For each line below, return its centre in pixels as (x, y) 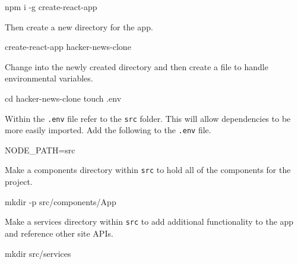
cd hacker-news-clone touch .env (63, 98)
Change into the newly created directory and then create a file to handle (137, 66)
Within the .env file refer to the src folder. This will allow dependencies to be (148, 118)
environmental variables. (49, 78)
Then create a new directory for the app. (79, 26)
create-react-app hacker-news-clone (68, 47)
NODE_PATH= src (40, 150)
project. (19, 182)
